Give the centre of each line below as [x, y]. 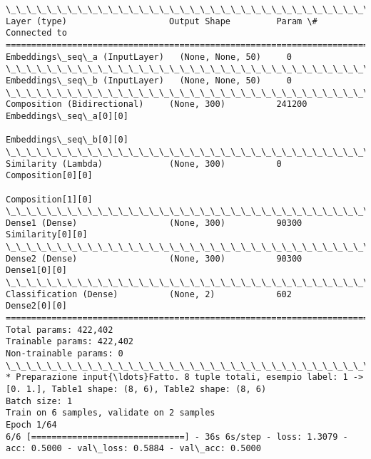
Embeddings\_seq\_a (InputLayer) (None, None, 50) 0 [149, 57]
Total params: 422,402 [60, 330]
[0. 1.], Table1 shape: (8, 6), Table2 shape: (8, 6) [136, 389]
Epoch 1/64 [31, 424]
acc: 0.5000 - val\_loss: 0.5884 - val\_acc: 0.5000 [133, 449]
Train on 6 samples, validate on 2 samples [111, 413]
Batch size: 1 [39, 401]
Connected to [36, 33]
